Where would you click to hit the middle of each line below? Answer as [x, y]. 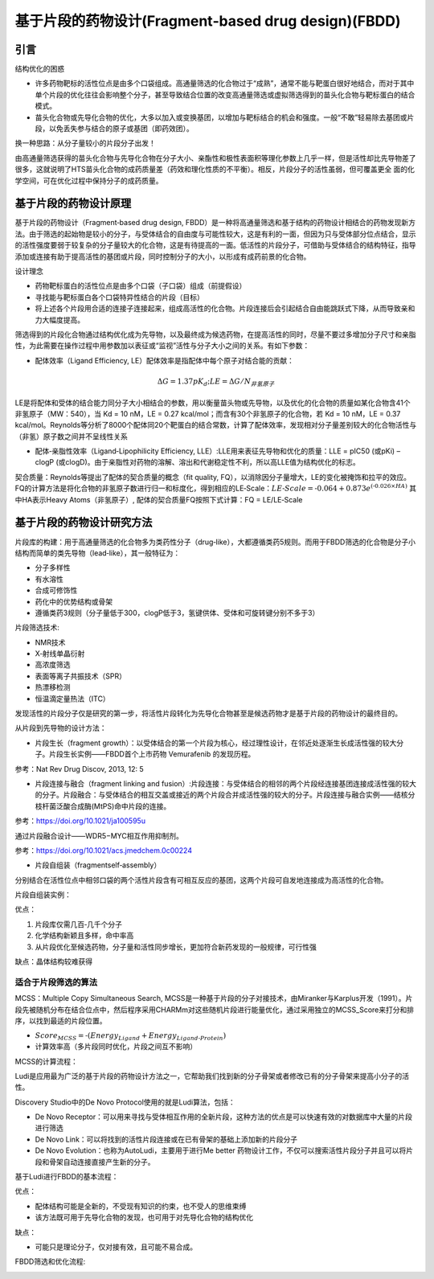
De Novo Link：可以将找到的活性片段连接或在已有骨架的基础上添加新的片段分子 [166, 1139]
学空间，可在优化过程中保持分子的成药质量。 [89, 180]
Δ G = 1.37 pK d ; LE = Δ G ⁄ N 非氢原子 [216, 382]
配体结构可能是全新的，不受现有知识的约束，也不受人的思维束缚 [141, 1206]
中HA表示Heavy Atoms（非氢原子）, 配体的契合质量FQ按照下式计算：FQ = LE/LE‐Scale [159, 499]
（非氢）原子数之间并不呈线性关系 [71, 436]
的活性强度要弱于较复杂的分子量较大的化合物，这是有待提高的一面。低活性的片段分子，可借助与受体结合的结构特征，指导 [215, 245]
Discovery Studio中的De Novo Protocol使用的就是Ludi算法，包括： [125, 1102]
